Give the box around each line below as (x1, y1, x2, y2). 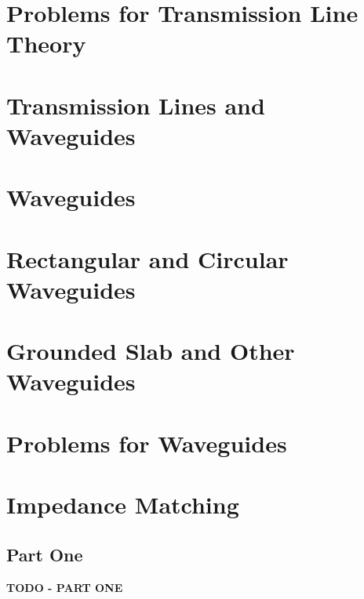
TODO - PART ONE (6, 579, 123, 595)
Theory (6, 27, 86, 60)
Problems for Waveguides (6, 427, 287, 459)
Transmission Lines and (6, 89, 265, 121)
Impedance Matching (6, 488, 239, 521)
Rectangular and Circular (6, 242, 289, 274)
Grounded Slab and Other (6, 335, 295, 367)
